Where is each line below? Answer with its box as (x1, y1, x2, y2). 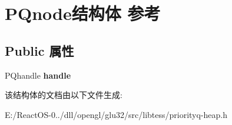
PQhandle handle (5, 69, 71, 81)
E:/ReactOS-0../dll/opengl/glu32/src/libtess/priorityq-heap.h (5, 108, 228, 120)
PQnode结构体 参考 (5, 1, 161, 25)
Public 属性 (5, 41, 74, 59)
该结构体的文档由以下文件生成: (5, 89, 122, 101)
